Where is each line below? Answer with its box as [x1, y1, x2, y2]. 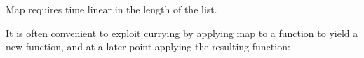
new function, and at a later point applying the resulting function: [6, 39, 290, 54]
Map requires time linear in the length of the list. [6, 2, 217, 17]
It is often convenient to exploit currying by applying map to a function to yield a [6, 25, 358, 40]
